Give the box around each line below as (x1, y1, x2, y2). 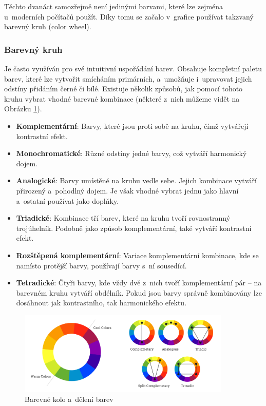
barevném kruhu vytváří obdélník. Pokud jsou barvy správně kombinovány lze (16, 287, 262, 298)
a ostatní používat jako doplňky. (16, 195, 119, 206)
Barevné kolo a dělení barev (25, 393, 113, 404)
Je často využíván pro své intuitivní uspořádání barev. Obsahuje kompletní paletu (4, 63, 262, 73)
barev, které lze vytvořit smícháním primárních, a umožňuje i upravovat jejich (4, 73, 252, 84)
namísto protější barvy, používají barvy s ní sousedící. (16, 260, 187, 270)
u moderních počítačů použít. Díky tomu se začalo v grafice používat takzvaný (4, 11, 254, 22)
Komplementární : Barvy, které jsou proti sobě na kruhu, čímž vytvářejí (16, 120, 249, 131)
